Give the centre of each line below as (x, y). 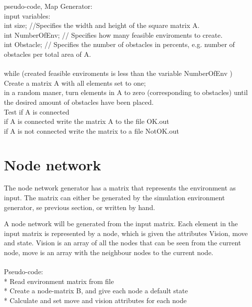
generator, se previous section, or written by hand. (80, 207)
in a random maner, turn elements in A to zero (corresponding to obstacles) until (126, 92)
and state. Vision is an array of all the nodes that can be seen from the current (123, 243)
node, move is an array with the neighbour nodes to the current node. (109, 252)
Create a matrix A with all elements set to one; (75, 83)
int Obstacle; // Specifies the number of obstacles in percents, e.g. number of (119, 44)
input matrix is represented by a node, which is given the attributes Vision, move (126, 233)
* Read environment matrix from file (59, 281)
